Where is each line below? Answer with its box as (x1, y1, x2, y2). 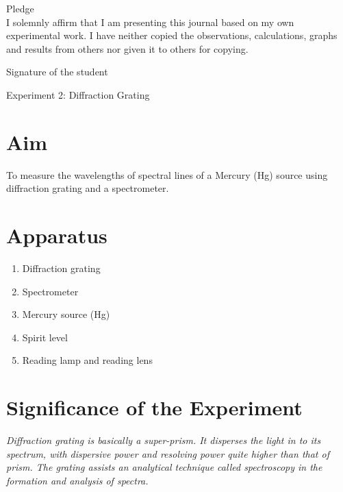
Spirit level (22, 330, 68, 344)
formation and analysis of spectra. (6, 473, 149, 487)
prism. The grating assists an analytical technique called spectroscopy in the (6, 460, 322, 474)
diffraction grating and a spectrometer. (6, 181, 169, 195)
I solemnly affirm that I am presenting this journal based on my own (6, 14, 294, 29)
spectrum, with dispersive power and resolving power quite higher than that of (6, 446, 329, 460)
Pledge (6, 1, 34, 15)
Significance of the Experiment (6, 393, 303, 421)
